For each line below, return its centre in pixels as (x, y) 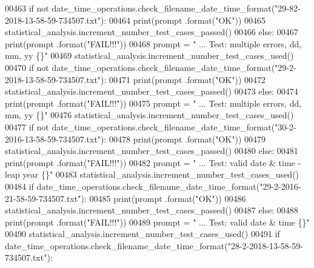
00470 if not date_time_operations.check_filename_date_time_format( (140, 67)
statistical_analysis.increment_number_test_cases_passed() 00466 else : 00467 (152, 32)
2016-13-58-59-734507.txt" (53, 139)
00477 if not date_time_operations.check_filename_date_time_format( (140, 126)
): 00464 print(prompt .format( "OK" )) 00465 (183, 20)
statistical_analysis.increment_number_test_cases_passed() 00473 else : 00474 (152, 91)
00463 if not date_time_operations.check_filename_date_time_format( (140, 8)
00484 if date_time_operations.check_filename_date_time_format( (132, 186)
